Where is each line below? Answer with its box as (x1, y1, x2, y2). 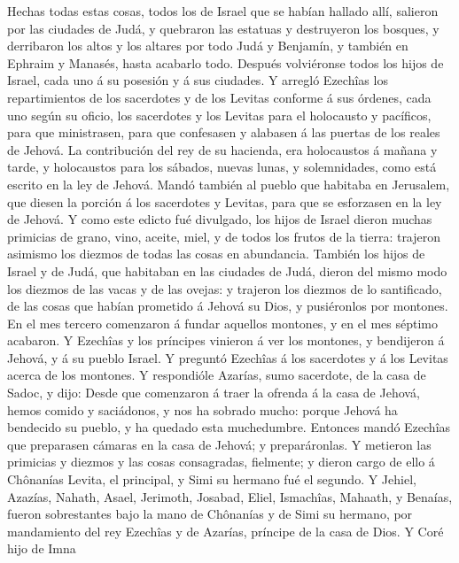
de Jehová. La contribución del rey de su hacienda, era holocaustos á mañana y (7, 140, 438, 158)
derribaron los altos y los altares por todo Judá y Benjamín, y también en (7, 36, 408, 55)
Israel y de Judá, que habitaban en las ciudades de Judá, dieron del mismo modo (7, 261, 447, 280)
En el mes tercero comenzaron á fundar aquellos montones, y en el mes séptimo (7, 313, 438, 332)
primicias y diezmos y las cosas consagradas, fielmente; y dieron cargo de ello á (7, 452, 435, 471)
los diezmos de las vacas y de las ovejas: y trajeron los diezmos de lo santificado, (7, 279, 442, 297)
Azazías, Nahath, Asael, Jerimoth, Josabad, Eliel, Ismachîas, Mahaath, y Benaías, (7, 487, 453, 505)
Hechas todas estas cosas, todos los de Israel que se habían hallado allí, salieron (7, 2, 439, 19)
